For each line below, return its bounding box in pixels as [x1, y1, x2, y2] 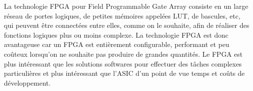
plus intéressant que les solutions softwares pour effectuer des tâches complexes [4, 58, 242, 68]
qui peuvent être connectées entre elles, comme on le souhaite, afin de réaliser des [4, 20, 250, 30]
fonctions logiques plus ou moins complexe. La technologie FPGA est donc [4, 29, 229, 40]
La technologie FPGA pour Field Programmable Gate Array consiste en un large [4, 1, 249, 11]
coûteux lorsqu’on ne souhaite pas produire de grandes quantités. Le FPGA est [4, 48, 243, 59]
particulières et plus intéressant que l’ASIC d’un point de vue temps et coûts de [4, 68, 245, 78]
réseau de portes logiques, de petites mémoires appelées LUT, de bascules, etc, [4, 10, 241, 21]
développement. [4, 77, 51, 88]
